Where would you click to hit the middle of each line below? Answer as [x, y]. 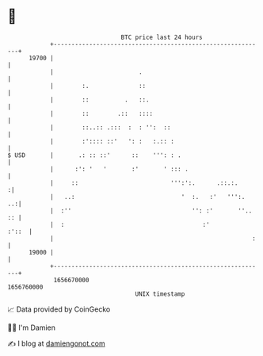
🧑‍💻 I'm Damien [32, 327]
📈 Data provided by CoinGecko [59, 309]
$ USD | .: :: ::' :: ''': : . [94, 155]
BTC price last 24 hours [162, 37]
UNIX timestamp [160, 294]
